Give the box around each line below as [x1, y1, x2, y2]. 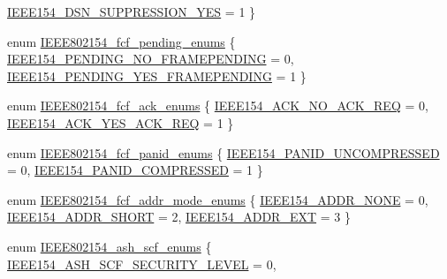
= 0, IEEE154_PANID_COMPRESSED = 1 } [7, 161, 263, 179]
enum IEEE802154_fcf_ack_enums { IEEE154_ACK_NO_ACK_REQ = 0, [7, 96, 428, 115]
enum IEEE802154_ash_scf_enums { [7, 237, 212, 255]
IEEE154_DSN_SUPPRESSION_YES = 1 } [7, 3, 256, 20]
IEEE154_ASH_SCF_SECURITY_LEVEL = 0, [7, 254, 277, 273]
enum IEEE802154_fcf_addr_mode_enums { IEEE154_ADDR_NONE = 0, [7, 190, 428, 208]
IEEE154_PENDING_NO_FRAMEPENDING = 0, [7, 49, 294, 68]
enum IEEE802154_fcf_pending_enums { [7, 32, 236, 50]
